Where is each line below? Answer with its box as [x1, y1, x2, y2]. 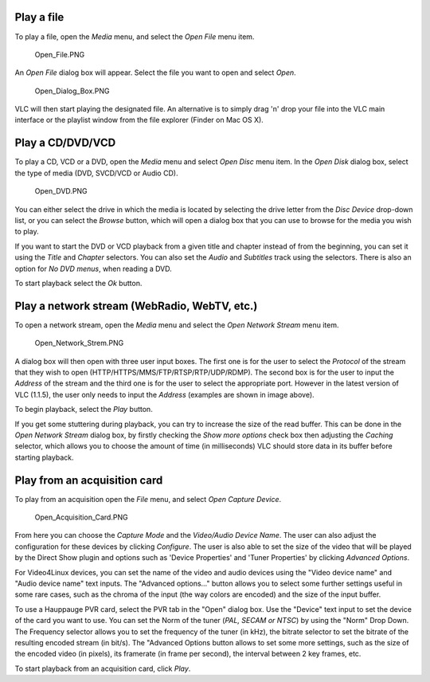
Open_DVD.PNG [34, 186, 88, 196]
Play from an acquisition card [14, 473, 163, 487]
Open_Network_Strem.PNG [34, 339, 124, 348]
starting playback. [14, 453, 74, 462]
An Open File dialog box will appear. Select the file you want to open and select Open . [14, 68, 296, 77]
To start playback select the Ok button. [14, 278, 143, 288]
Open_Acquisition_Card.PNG [34, 512, 128, 522]
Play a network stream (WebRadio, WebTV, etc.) [14, 299, 258, 312]
